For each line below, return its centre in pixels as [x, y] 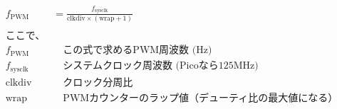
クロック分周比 [98, 82]
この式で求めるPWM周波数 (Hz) [138, 51]
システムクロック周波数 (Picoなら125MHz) [161, 66]
